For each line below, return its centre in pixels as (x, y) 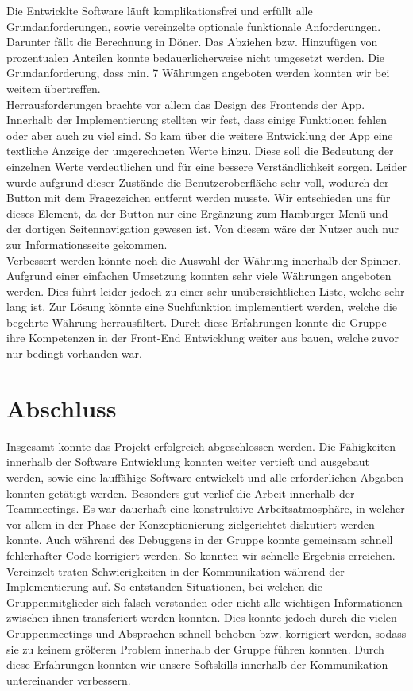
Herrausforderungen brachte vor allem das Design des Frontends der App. (186, 104)
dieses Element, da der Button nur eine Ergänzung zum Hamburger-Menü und (197, 213)
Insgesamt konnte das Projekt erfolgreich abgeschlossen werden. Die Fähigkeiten (201, 446)
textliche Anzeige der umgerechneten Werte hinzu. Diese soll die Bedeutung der (200, 151)
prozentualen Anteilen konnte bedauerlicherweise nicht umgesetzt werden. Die (196, 57)
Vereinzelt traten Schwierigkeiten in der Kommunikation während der (176, 571)
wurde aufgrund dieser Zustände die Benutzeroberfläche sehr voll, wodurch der (198, 182)
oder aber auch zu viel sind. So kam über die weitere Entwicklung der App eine (200, 135)
